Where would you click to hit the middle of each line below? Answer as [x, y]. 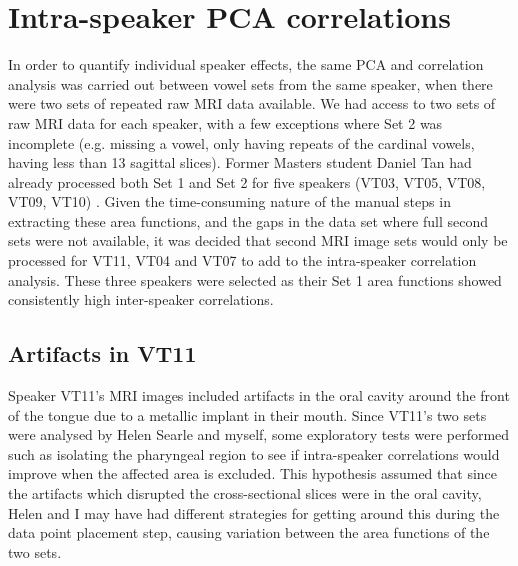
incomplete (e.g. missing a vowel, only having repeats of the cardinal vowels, [241, 142]
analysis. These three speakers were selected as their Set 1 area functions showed [255, 279]
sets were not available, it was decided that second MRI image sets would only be [258, 240]
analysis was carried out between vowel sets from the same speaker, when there [250, 83]
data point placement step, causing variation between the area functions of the [249, 532]
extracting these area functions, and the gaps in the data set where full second [248, 220]
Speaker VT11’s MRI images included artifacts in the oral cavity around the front [259, 395]
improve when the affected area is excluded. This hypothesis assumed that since [253, 473]
